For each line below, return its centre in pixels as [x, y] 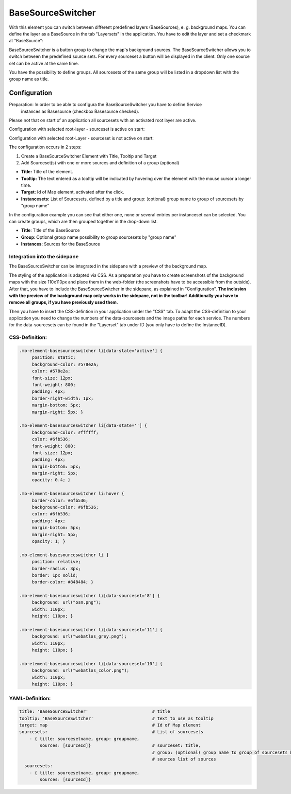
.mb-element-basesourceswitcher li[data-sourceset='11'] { [91, 630]
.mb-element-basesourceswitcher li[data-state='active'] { [91, 351]
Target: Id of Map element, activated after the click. [73, 192]
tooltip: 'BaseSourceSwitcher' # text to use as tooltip [116, 718]
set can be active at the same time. [44, 63]
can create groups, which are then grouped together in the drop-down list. [83, 222]
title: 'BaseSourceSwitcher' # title [95, 712]
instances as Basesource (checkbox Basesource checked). [80, 111]
